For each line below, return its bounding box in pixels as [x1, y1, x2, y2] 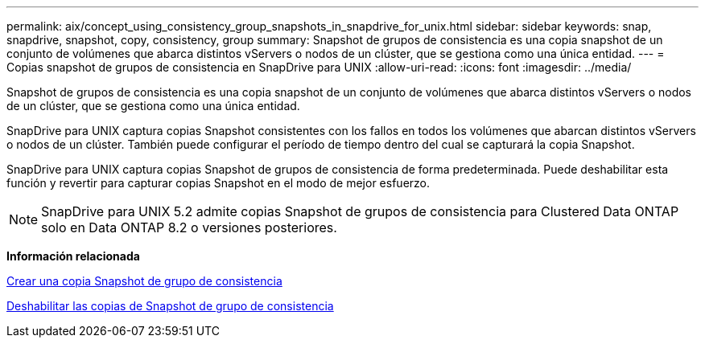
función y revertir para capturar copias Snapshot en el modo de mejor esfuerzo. [6, 176, 431, 190]
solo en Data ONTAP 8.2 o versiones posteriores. [41, 219, 337, 235]
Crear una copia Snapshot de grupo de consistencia [6, 274, 282, 288]
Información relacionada [6, 249, 140, 263]
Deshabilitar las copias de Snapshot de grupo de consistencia [6, 299, 334, 313]
